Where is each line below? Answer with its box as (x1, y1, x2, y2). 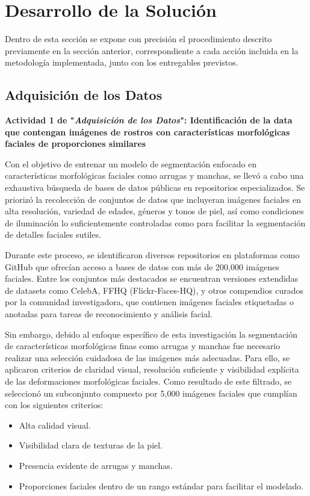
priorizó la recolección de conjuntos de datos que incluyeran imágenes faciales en (5, 193, 301, 205)
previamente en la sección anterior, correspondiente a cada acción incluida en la (5, 44, 299, 57)
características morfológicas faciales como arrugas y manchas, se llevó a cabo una (5, 169, 304, 182)
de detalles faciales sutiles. (5, 228, 102, 241)
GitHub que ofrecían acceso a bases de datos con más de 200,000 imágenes (5, 260, 279, 273)
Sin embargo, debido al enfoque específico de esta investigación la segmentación (5, 327, 298, 340)
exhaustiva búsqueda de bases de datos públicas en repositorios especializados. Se (5, 181, 305, 194)
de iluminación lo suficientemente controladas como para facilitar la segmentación (5, 216, 306, 229)
